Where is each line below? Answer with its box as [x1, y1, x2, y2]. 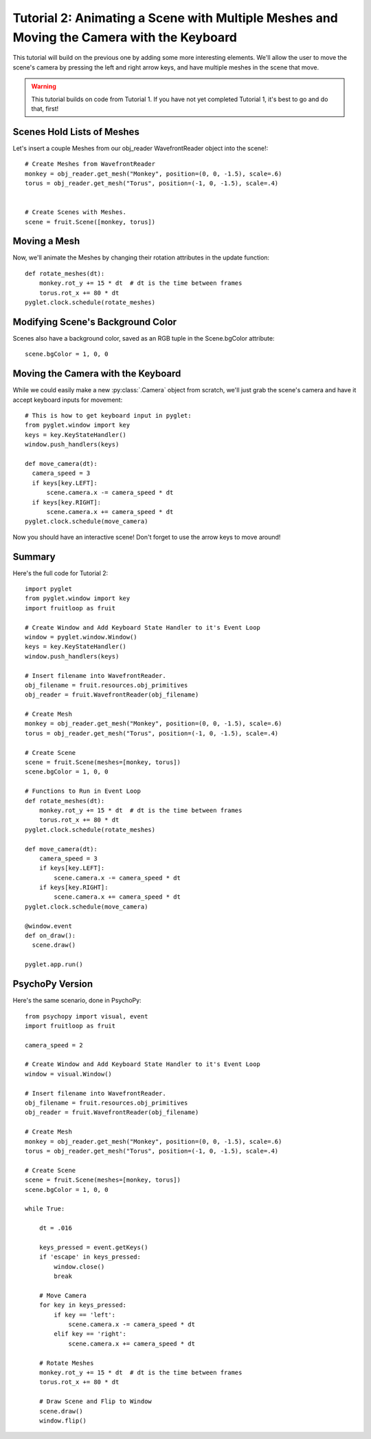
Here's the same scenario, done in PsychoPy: [12, 996, 142, 1005]
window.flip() [38, 1416, 87, 1425]
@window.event [25, 922, 72, 930]
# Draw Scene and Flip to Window [38, 1398, 153, 1405]
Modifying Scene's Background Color [12, 316, 177, 328]
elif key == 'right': [54, 1330, 127, 1338]
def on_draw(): [25, 932, 76, 939]
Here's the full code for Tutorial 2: [12, 568, 109, 577]
